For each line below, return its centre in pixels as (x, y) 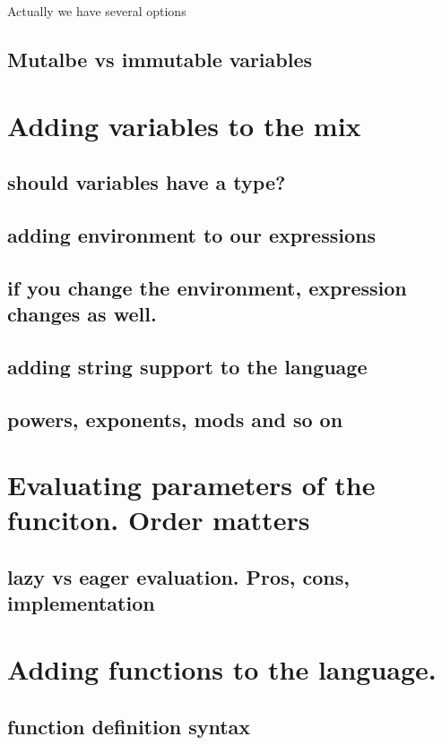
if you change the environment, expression (207, 287)
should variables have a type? (147, 182)
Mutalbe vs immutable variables (160, 59)
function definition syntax (129, 726)
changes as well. (82, 314)
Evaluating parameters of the (191, 485)
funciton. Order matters (159, 520)
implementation (81, 603)
